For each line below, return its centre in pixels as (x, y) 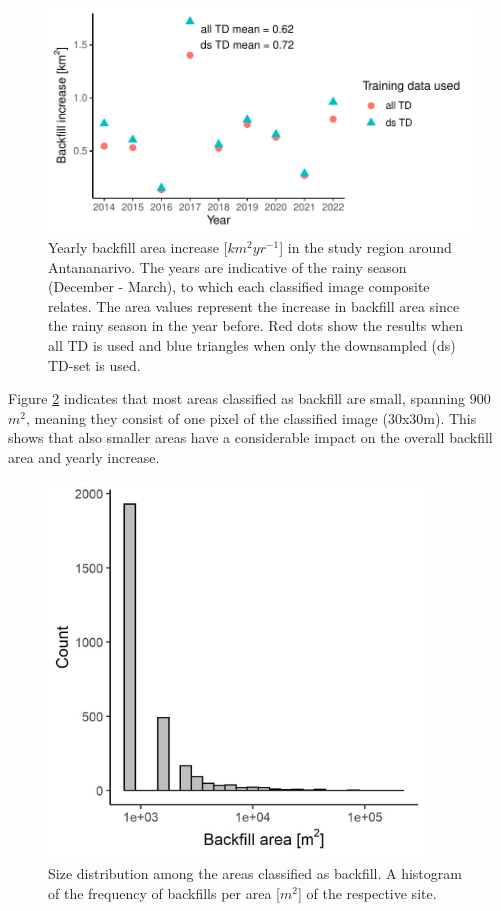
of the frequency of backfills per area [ (164, 892)
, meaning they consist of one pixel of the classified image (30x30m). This (251, 417)
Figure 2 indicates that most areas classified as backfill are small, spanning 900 (249, 398)
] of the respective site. (367, 892)
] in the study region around (365, 246)
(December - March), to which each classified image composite (239, 286)
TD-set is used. (94, 364)
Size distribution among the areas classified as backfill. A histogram (255, 873)
